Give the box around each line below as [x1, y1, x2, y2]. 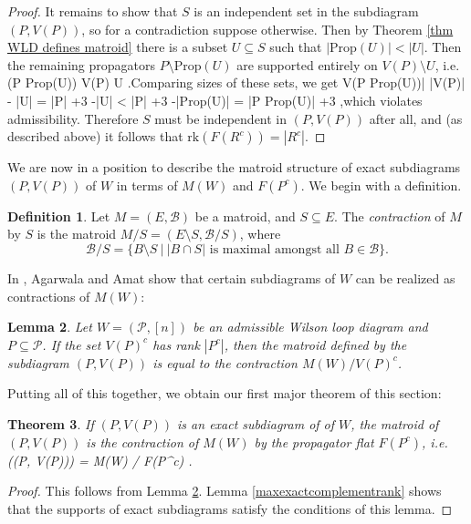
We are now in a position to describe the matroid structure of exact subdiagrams [7, 158, 461, 177]
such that [269, 37, 322, 57]
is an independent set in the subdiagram [194, 2, 419, 20]
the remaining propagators [7, 55, 155, 74]
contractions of [7, 286, 90, 305]
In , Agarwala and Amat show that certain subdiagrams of [7, 268, 336, 287]
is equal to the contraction [152, 353, 298, 372]
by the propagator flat [254, 432, 374, 451]
